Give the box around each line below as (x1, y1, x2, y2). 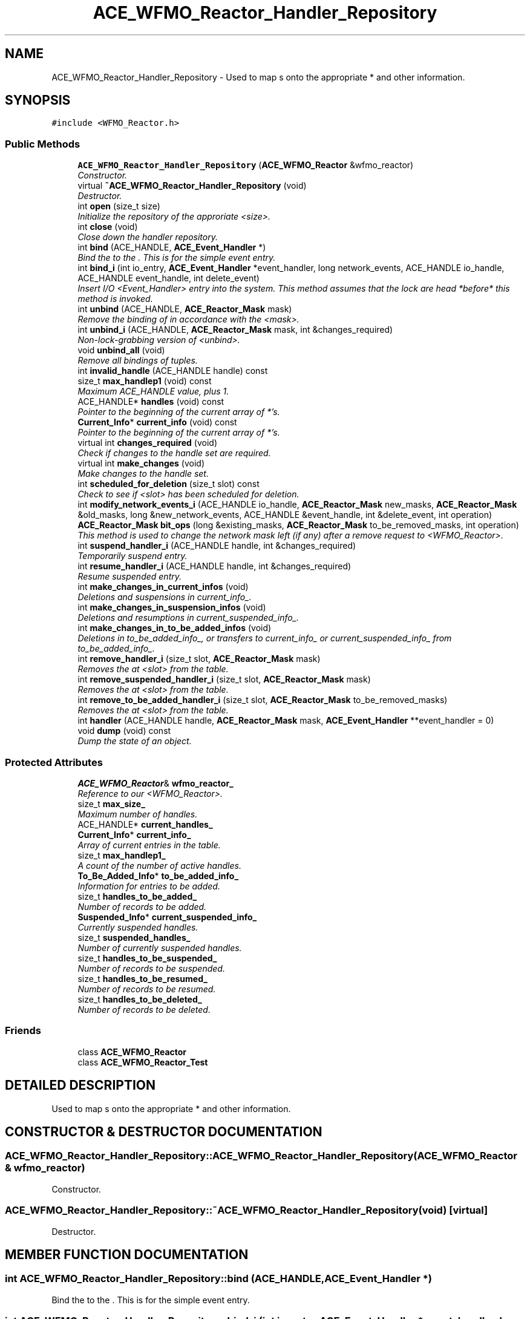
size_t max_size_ (77, 798, 145, 809)
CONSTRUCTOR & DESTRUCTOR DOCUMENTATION (5, 1124, 322, 1139)
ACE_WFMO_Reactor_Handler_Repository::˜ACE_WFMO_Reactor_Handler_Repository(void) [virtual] (5, 1204, 488, 1217)
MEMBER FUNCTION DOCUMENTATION (5, 1246, 249, 1262)
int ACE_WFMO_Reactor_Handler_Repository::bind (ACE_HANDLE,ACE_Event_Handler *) (5, 1272, 432, 1285)
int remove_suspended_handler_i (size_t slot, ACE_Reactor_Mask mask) (77, 674, 371, 685)
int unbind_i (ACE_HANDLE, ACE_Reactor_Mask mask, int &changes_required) (77, 324, 393, 335)
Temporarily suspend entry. (77, 551, 188, 561)
